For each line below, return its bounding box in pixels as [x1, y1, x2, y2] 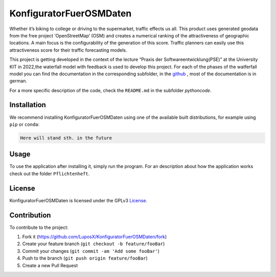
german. [9, 78, 28, 84]
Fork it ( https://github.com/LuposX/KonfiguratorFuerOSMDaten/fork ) [22, 233, 167, 240]
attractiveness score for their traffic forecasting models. [9, 47, 127, 53]
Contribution [9, 210, 51, 220]
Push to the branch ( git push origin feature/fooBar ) [22, 255, 148, 261]
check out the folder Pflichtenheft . [9, 171, 90, 177]
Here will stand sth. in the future [20, 135, 112, 141]
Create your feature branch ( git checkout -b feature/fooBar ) [22, 241, 165, 247]
